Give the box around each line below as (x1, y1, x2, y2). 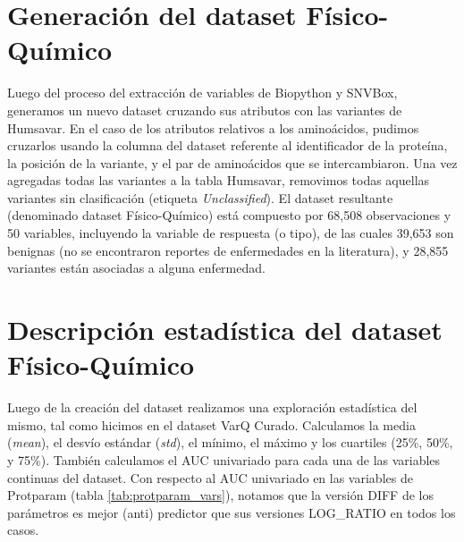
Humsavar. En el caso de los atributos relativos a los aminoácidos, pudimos (7, 118, 419, 137)
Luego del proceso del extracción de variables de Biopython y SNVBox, (7, 83, 398, 102)
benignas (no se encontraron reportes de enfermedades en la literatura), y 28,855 (7, 241, 449, 259)
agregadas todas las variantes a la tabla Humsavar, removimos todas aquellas (7, 171, 430, 190)
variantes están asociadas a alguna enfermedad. (7, 258, 266, 277)
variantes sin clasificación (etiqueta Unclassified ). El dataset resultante (7, 188, 393, 207)
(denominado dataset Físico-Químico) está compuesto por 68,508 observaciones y (7, 206, 451, 224)
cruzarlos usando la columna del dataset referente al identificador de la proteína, (7, 136, 448, 155)
